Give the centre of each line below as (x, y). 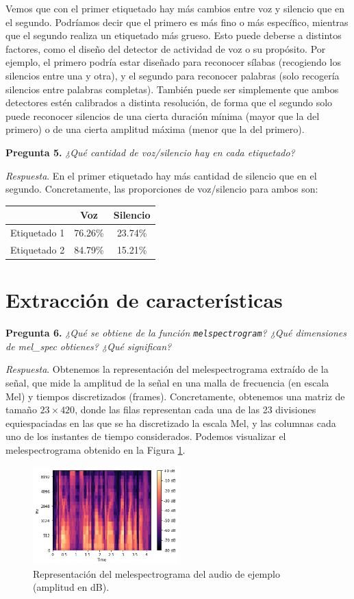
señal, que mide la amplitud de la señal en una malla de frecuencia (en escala (167, 382)
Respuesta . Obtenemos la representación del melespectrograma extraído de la (167, 369)
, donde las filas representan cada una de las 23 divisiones (195, 409)
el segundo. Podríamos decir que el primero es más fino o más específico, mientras (177, 22)
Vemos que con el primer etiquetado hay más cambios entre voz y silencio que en (175, 8)
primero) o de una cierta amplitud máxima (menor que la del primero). (155, 129)
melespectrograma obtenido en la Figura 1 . (96, 449)
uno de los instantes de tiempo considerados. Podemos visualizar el (146, 436)
